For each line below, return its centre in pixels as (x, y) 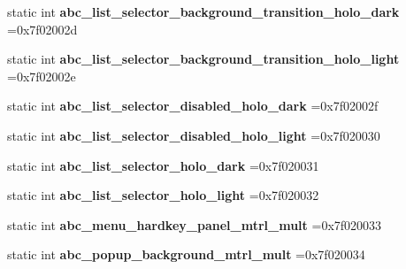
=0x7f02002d (42, 29)
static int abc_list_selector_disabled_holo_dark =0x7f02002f (193, 106)
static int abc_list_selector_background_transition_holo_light (203, 59)
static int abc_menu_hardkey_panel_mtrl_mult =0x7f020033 (195, 224)
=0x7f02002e (42, 76)
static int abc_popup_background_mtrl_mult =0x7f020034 (186, 254)
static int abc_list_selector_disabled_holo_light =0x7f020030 (194, 135)
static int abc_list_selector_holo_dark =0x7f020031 (163, 165)
